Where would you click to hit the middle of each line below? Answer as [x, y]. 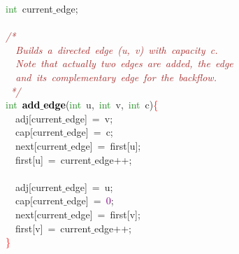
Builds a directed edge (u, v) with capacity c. [117, 49]
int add [23, 105]
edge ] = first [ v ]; [106, 214]
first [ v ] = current [53, 228]
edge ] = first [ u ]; [106, 145]
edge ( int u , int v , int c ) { [101, 105]
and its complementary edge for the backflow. [116, 77]
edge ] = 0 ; [90, 200]
